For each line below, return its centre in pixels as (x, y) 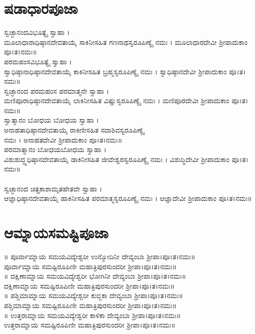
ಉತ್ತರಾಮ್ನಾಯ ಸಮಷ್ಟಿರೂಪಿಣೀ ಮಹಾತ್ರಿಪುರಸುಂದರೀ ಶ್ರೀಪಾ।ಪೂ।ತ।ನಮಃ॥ (90, 325)
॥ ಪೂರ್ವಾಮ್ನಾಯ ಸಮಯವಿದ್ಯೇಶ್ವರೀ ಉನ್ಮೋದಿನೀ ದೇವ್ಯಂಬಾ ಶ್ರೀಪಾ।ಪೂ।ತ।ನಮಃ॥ (100, 256)
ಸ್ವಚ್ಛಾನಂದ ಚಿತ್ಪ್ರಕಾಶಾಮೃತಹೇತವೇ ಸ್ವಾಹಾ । (53, 188)
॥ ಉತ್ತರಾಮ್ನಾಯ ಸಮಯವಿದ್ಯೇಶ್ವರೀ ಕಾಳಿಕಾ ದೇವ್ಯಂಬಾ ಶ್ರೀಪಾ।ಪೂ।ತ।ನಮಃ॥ (92, 315)
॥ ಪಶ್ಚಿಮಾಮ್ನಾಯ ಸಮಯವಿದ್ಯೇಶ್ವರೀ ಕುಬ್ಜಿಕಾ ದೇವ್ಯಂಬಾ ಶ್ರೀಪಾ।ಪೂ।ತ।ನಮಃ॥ (94, 295)
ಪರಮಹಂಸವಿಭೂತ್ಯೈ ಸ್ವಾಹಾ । (38, 61)
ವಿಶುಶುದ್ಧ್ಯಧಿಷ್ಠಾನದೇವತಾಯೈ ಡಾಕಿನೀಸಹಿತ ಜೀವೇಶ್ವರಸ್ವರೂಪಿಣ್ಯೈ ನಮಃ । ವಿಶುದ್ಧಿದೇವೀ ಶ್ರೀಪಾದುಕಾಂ (117, 159)
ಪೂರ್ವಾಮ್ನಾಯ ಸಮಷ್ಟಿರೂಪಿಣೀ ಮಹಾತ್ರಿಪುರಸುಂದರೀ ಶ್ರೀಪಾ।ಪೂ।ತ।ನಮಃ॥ (90, 266)
